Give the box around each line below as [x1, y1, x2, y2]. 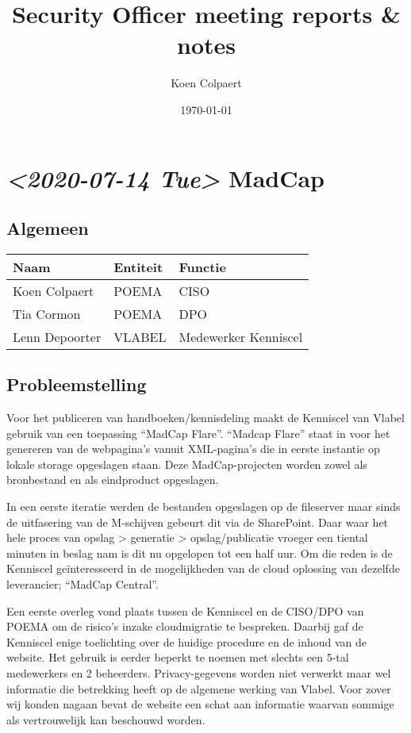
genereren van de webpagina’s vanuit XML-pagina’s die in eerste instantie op [6, 440, 380, 457]
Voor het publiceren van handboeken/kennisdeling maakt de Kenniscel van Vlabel [6, 409, 405, 426]
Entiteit [113, 257, 163, 276]
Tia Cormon [13, 304, 81, 323]
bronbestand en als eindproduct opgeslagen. [6, 471, 219, 488]
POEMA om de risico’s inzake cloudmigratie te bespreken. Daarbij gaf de [6, 618, 363, 635]
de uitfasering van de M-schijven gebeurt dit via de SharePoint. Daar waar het [6, 513, 389, 530]
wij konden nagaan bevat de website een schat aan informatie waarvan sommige [6, 696, 394, 712]
